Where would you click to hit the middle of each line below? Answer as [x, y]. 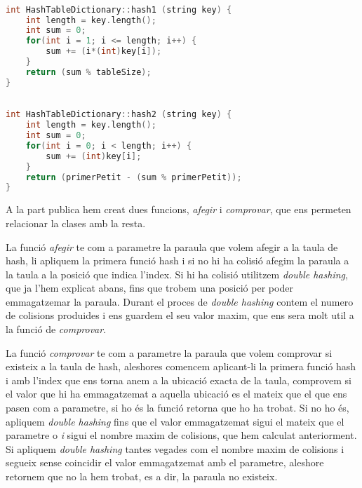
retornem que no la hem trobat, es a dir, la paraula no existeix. [142, 476]
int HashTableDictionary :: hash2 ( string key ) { [119, 115]
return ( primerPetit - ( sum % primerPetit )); [134, 177]
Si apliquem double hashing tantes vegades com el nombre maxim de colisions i [175, 448]
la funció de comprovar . [56, 329]
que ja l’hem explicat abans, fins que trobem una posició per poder [149, 288]
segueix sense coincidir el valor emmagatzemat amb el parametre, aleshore [165, 462]
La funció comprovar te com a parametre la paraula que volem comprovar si [169, 352]
